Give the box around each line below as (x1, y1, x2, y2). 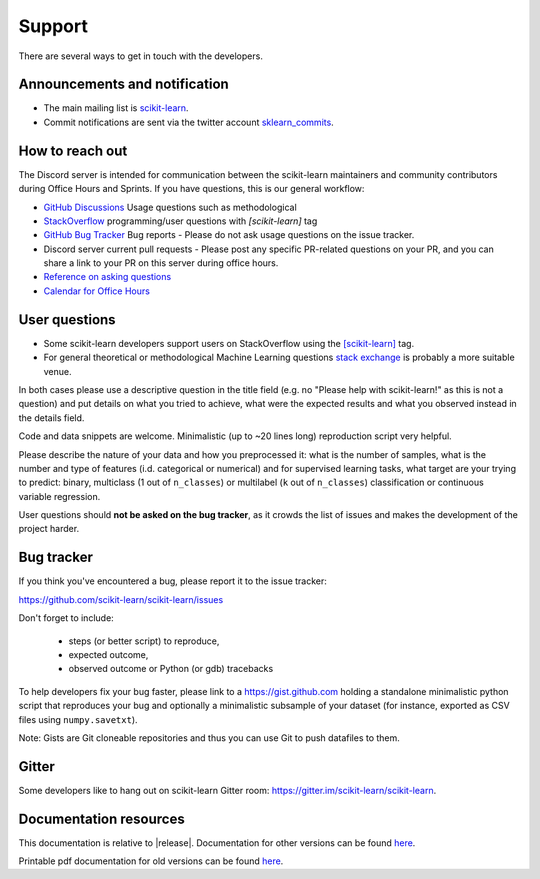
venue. (43, 365, 72, 377)
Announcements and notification (18, 76, 229, 93)
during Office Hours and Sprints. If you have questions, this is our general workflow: (18, 183, 365, 195)
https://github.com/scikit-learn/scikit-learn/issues (18, 593, 224, 605)
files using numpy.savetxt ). (18, 713, 139, 725)
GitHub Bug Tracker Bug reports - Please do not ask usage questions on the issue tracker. (43, 229, 415, 241)
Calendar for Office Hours (43, 285, 150, 297)
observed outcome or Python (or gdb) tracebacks (68, 663, 274, 675)
